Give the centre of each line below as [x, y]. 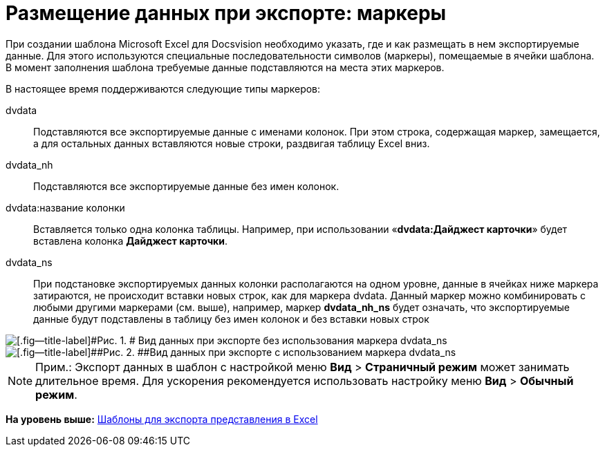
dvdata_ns [29, 262]
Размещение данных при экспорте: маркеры [226, 13]
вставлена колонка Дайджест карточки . [130, 241]
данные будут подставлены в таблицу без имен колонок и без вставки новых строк [231, 319]
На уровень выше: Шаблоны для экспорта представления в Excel [162, 419]
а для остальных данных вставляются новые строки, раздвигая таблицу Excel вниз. [232, 143]
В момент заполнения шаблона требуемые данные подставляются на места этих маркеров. [225, 67]
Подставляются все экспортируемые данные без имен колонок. [186, 186]
